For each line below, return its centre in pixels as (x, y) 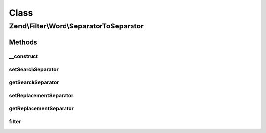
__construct (24, 56)
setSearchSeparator (34, 70)
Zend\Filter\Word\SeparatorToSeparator (76, 26)
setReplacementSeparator (41, 96)
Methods (23, 42)
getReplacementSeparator (41, 108)
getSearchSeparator (34, 82)
